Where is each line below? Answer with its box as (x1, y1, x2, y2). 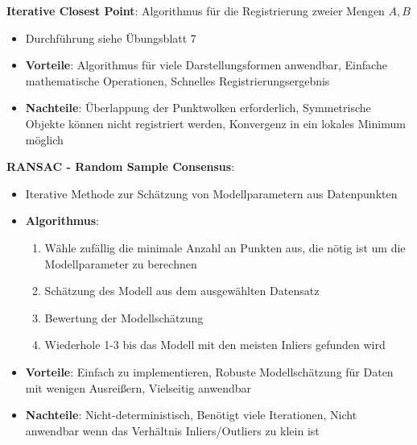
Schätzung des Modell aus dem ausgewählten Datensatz (44, 282, 320, 299)
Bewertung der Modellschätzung (44, 309, 204, 326)
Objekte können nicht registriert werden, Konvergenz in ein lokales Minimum (25, 114, 406, 131)
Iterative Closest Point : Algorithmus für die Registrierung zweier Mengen (6, 2, 385, 19)
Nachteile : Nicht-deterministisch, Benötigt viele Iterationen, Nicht (25, 406, 357, 423)
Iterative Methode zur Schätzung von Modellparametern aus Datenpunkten (25, 185, 398, 202)
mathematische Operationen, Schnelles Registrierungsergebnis (25, 72, 330, 89)
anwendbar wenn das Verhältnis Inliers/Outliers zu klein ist (25, 422, 320, 439)
